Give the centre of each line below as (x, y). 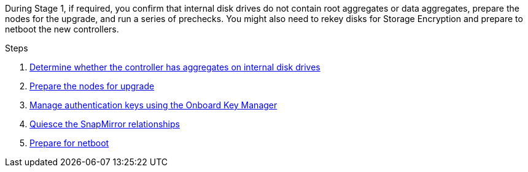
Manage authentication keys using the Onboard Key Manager (153, 105)
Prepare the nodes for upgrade (92, 86)
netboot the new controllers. (62, 29)
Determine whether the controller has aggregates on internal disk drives (175, 67)
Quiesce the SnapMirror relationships (105, 124)
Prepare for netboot (69, 143)
